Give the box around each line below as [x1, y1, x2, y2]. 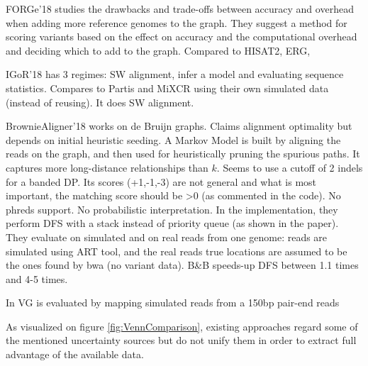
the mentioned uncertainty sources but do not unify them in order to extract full [6, 333, 357, 348]
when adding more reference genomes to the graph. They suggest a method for [6, 15, 347, 30]
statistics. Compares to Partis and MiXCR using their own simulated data [6, 80, 329, 95]
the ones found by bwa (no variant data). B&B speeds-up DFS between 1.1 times [6, 257, 359, 272]
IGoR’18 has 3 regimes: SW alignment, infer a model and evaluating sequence [6, 67, 344, 82]
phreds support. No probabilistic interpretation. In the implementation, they [6, 201, 338, 216]
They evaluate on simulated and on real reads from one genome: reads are [6, 229, 328, 244]
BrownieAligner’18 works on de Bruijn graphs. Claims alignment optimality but [6, 118, 352, 133]
